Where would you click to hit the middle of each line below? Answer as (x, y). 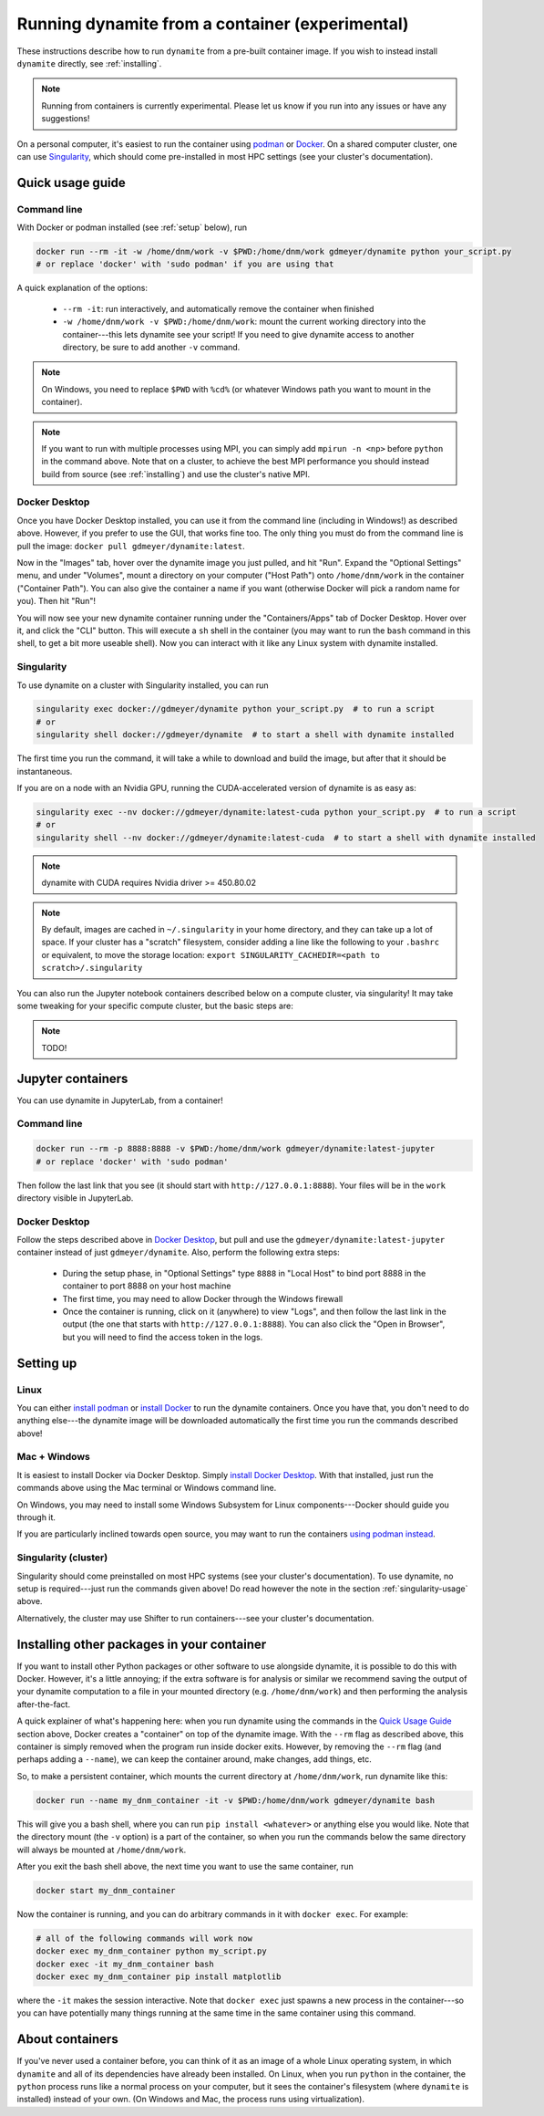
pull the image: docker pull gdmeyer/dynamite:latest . (131, 546)
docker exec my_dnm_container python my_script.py (152, 1951)
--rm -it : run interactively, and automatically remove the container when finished (218, 308)
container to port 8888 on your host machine (147, 1286)
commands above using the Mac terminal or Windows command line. (147, 1488)
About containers (67, 2039)
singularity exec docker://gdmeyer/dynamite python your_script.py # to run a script (236, 709)
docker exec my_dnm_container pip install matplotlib (159, 1977)
